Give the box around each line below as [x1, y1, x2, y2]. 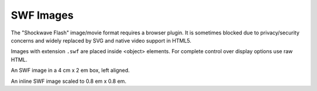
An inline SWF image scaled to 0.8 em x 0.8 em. [11, 78, 127, 85]
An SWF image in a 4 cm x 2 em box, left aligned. [11, 67, 130, 74]
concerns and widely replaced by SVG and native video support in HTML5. [11, 37, 192, 44]
